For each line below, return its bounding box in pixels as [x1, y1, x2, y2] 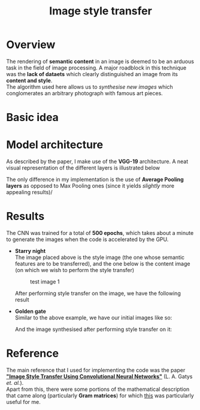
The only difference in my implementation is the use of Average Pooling [6, 176, 184, 183]
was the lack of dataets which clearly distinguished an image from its [6, 70, 178, 77]
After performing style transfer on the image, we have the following [14, 290, 181, 297]
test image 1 [29, 278, 60, 285]
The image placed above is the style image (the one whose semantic [14, 254, 185, 261]
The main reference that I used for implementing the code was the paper [6, 366, 186, 373]
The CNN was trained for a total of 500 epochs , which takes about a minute [6, 230, 194, 236]
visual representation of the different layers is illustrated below [6, 164, 160, 171]
